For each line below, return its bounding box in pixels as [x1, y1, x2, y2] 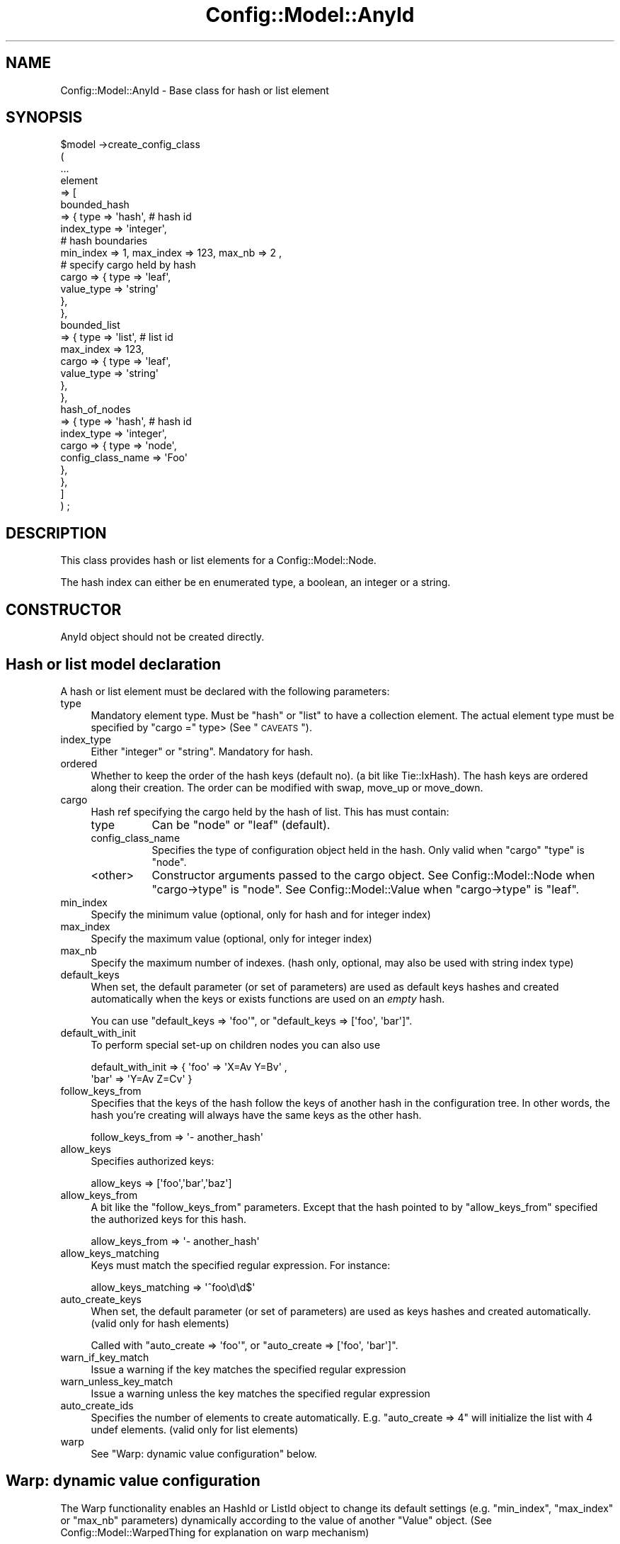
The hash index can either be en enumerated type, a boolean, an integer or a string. [60, 576, 451, 589]
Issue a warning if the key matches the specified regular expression [91, 1363, 406, 1375]
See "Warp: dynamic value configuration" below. [91, 1447, 317, 1460]
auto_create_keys [60, 1292, 142, 1305]
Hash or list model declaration [6, 655, 222, 673]
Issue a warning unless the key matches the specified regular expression [91, 1387, 430, 1399]
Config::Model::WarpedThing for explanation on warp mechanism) [60, 1526, 369, 1538]
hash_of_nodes [60, 403, 131, 416]
